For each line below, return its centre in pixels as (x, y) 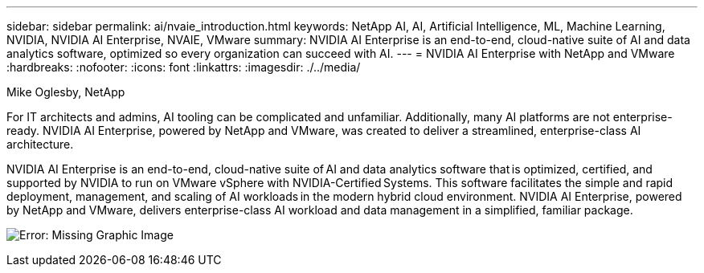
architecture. (40, 144)
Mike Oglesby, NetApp (66, 92)
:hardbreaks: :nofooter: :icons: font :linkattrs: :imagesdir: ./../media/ (184, 67)
